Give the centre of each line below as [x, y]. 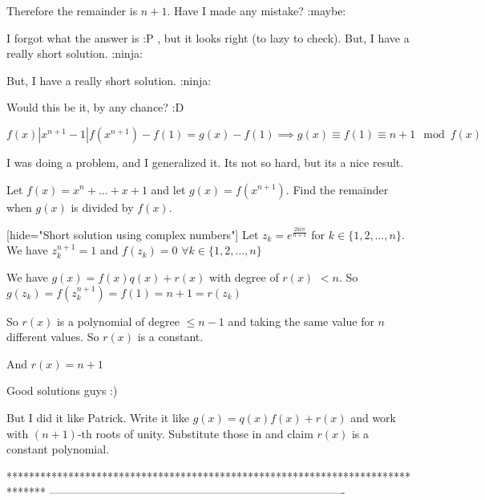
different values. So [53, 337]
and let [168, 189]
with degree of [244, 277]
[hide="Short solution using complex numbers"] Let [133, 234]
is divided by [102, 207]
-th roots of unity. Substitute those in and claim [195, 433]
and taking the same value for [301, 321]
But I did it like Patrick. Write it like [98, 418]
